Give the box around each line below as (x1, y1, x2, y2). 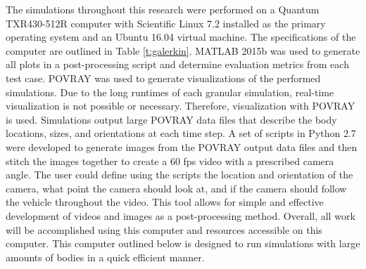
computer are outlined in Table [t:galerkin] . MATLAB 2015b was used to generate (6, 43, 360, 58)
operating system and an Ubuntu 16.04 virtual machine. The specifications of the (6, 29, 356, 44)
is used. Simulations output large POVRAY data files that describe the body (6, 112, 337, 126)
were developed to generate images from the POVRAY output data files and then (6, 139, 358, 154)
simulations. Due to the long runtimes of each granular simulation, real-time (6, 84, 334, 99)
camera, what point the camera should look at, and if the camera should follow (6, 181, 347, 195)
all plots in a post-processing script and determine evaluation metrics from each (6, 57, 349, 72)
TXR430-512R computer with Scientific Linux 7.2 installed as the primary (6, 15, 326, 30)
